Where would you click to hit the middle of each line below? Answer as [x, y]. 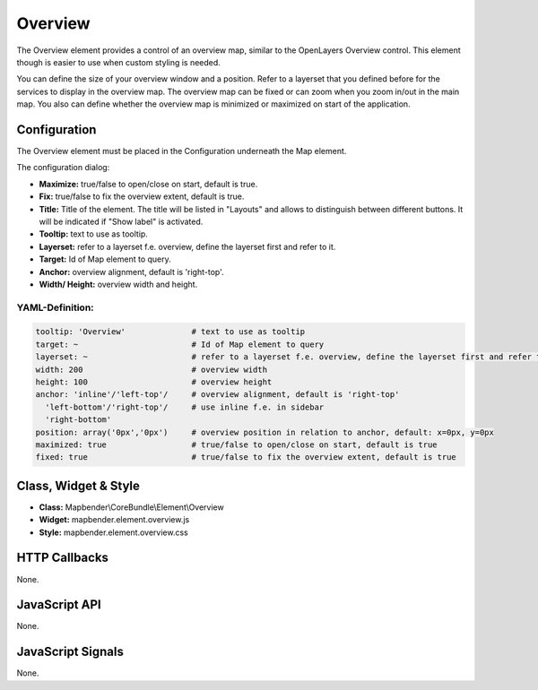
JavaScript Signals [70, 652]
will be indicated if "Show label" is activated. [121, 221]
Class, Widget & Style [78, 485]
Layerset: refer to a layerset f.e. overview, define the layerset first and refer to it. [187, 246]
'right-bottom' [78, 420]
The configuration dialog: [63, 168]
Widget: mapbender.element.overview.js [114, 520]
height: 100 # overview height [154, 382]
